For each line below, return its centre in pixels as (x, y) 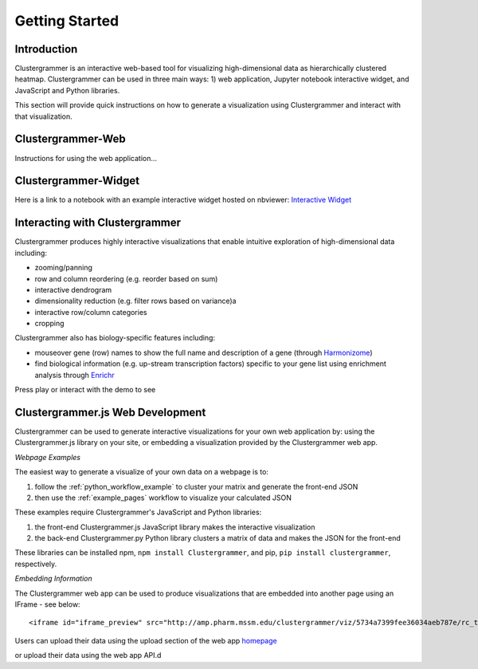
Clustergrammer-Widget (77, 181)
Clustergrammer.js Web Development (110, 412)
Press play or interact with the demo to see (85, 390)
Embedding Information (53, 579)
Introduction (46, 49)
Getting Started (67, 21)
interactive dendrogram (73, 289)
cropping (49, 324)
